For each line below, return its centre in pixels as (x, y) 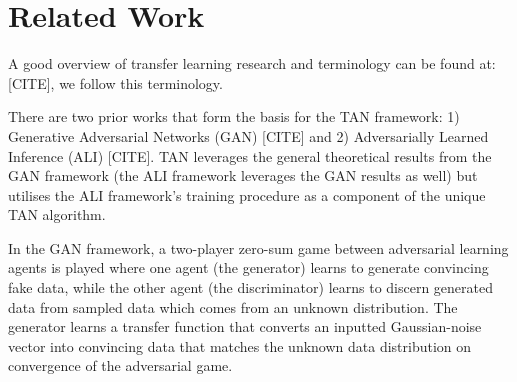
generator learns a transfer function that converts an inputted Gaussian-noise (245, 326)
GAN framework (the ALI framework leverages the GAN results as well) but (243, 175)
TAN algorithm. (57, 214)
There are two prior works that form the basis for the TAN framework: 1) (234, 116)
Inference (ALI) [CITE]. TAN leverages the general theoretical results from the (250, 155)
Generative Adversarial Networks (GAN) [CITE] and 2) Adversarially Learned (248, 135)
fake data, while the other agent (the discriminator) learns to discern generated (251, 287)
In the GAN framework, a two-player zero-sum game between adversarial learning (258, 247)
